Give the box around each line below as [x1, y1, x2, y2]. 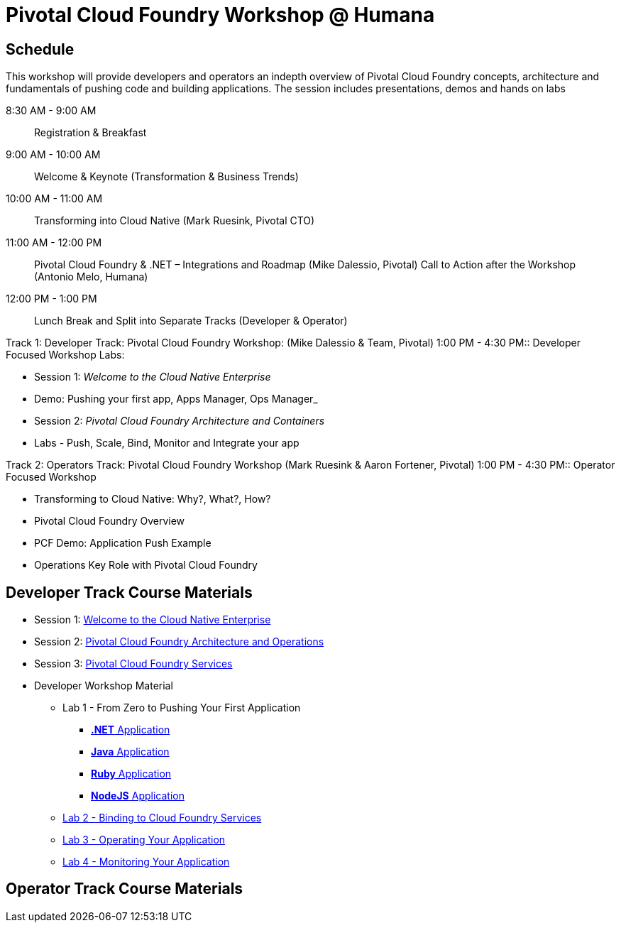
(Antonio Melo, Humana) [34, 271, 148, 283]
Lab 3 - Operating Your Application [62, 834, 226, 846]
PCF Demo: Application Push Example [34, 537, 211, 550]
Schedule [6, 40, 75, 58]
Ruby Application [91, 768, 172, 780]
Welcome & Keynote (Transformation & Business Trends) [34, 170, 299, 183]
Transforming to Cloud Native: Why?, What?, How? [34, 493, 271, 506]
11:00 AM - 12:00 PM [6, 236, 102, 249]
